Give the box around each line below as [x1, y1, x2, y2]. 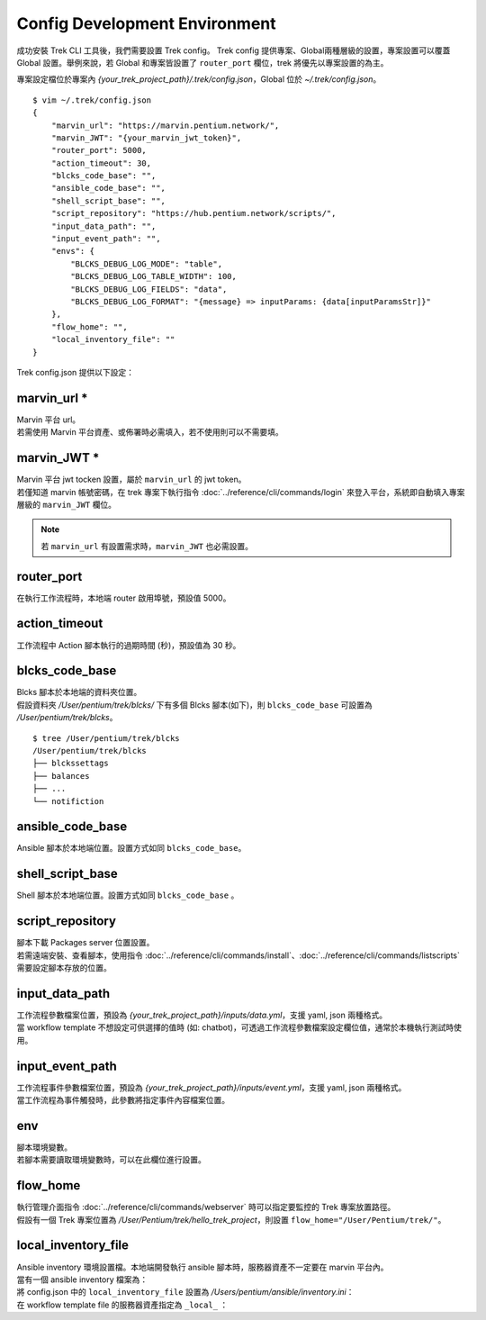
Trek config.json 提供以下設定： [16, 366, 135, 377]
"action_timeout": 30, [50, 158, 152, 168]
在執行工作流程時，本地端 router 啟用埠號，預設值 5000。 [16, 592, 231, 603]
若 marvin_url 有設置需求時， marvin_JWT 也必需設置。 [40, 540, 254, 551]
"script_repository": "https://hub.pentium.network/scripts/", [50, 208, 337, 219]
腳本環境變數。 [16, 1142, 72, 1153]
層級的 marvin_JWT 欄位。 [16, 499, 117, 510]
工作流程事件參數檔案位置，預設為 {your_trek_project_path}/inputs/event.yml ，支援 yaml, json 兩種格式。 [16, 1081, 407, 1093]
